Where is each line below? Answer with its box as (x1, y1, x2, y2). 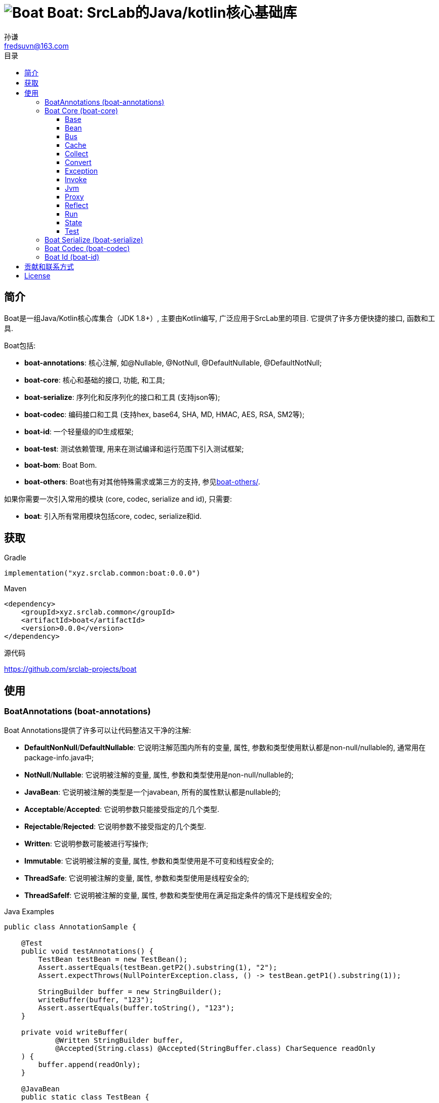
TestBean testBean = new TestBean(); (38, 955, 188, 963)
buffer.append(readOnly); (38, 1060, 141, 1069)
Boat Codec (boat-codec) (45, 243, 130, 253)
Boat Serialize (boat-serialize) (45, 235, 143, 244)
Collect (65, 149, 89, 158)
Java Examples (4, 907, 54, 916)
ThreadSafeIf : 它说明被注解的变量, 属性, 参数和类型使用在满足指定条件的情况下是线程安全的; (24, 890, 332, 900)
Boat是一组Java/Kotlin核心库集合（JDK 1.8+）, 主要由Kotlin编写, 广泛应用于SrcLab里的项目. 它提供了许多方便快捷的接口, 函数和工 (4, 313, 435, 322)
